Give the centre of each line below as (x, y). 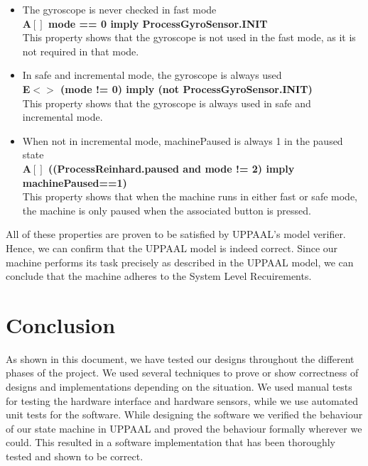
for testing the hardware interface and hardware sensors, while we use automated (182, 400)
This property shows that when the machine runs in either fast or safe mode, (190, 196)
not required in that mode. (81, 51)
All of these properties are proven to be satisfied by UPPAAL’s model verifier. (176, 234)
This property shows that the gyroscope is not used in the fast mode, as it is (189, 37)
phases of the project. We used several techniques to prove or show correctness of (182, 373)
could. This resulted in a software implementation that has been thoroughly (171, 442)
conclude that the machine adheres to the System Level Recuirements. (159, 276)
